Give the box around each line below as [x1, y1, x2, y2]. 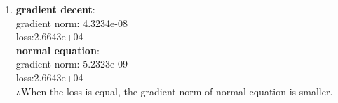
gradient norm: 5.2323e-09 [15, 56, 128, 71]
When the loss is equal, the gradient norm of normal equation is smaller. [21, 84, 333, 98]
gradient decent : [15, 2, 95, 16]
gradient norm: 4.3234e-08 [15, 15, 128, 30]
